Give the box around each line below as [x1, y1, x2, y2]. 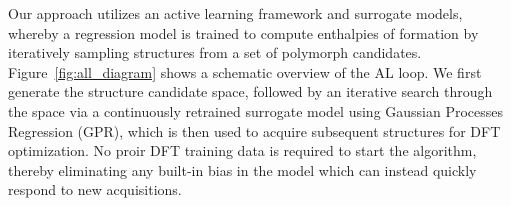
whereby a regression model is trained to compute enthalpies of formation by [8, 22, 479, 43]
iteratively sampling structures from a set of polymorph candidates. [8, 42, 422, 63]
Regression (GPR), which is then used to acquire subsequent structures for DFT [8, 120, 501, 141]
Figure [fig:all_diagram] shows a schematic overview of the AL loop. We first [8, 61, 482, 82]
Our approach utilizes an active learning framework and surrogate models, [8, 3, 463, 23]
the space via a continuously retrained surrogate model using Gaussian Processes [8, 100, 504, 121]
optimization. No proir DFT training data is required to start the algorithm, [8, 140, 477, 161]
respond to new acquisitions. [8, 179, 182, 200]
